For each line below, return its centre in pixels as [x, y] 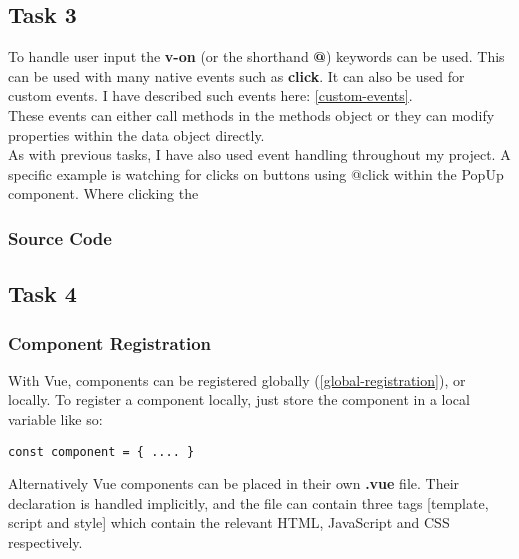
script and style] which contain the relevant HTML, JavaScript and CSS [229, 522]
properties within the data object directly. [136, 134]
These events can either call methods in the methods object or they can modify [251, 114]
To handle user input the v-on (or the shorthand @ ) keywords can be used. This [256, 56]
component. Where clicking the [103, 193]
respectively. [45, 542]
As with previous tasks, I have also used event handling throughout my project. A [259, 154]
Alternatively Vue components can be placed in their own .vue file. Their [234, 483]
